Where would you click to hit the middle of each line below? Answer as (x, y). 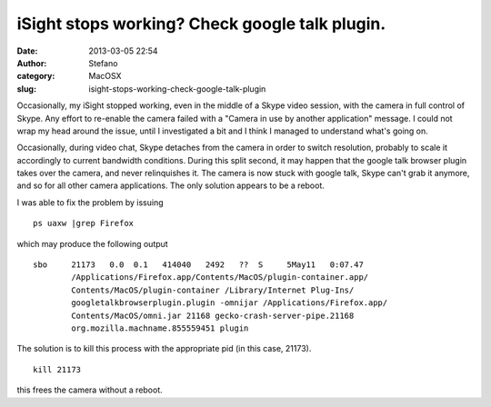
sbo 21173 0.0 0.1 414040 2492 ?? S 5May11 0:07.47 (198, 265)
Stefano (103, 63)
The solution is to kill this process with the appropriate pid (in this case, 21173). (164, 349)
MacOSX (105, 76)
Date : (27, 51)
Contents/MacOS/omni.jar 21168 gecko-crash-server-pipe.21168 (213, 315)
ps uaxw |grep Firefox (84, 223)
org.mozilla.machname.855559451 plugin (160, 328)
